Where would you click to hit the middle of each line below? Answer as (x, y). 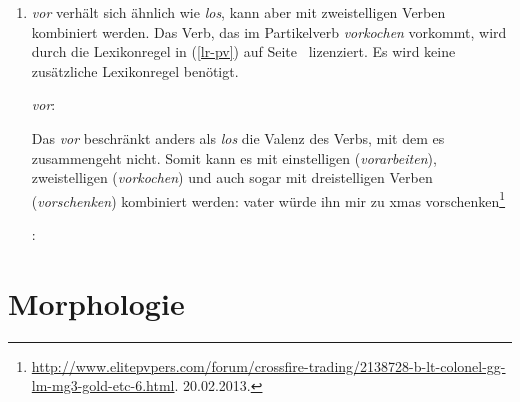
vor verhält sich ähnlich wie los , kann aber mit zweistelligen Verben (238, 12)
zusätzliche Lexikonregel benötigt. (135, 70)
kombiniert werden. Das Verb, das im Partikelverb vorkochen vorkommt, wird (269, 31)
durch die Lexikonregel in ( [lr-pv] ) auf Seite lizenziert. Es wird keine (243, 51)
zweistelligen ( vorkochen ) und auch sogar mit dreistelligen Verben (232, 177)
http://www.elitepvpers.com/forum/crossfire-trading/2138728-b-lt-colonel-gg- (268, 365)
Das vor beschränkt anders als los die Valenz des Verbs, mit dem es (238, 137)
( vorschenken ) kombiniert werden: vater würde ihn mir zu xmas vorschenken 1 (268, 199)
